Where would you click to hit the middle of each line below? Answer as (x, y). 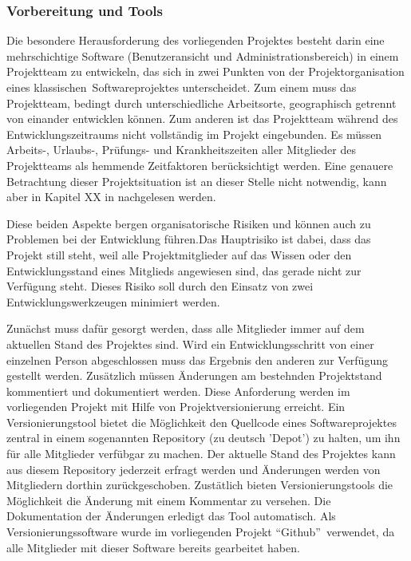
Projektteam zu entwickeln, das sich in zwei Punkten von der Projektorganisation (205, 71)
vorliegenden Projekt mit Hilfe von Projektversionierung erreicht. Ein (176, 407)
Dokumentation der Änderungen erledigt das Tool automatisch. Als (171, 516)
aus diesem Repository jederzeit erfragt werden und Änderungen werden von (194, 469)
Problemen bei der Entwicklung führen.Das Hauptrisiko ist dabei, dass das (189, 239)
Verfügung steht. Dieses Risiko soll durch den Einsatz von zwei (160, 286)
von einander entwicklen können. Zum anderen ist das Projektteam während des (202, 119)
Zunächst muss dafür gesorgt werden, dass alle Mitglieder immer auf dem (186, 328)
